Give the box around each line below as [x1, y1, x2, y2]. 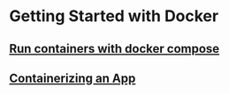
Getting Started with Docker [9, 6, 219, 26]
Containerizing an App [9, 70, 136, 85]
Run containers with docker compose [9, 41, 220, 56]
